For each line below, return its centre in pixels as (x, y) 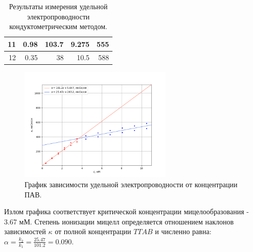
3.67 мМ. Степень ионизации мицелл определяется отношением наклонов (119, 221)
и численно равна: (183, 231)
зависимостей (25, 231)
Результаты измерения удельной (58, 6)
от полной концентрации (93, 231)
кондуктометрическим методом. (58, 26)
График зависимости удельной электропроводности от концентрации (131, 184)
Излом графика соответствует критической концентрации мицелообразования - (126, 211)
